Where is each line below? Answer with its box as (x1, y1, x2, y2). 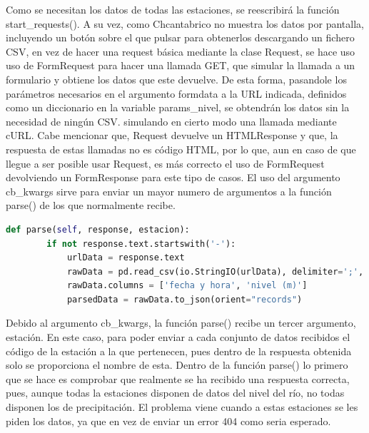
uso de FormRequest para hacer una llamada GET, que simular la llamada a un (6, 58, 355, 73)
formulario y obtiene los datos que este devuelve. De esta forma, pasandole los (6, 71, 347, 86)
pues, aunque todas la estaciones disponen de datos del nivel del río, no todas (6, 385, 345, 400)
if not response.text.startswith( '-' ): (46, 238, 236, 249)
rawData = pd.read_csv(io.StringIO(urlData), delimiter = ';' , (66, 266, 364, 277)
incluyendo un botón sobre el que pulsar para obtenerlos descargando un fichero (6, 30, 355, 45)
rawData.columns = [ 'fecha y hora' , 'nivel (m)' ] (66, 280, 308, 291)
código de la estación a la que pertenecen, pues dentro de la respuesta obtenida (6, 343, 352, 358)
